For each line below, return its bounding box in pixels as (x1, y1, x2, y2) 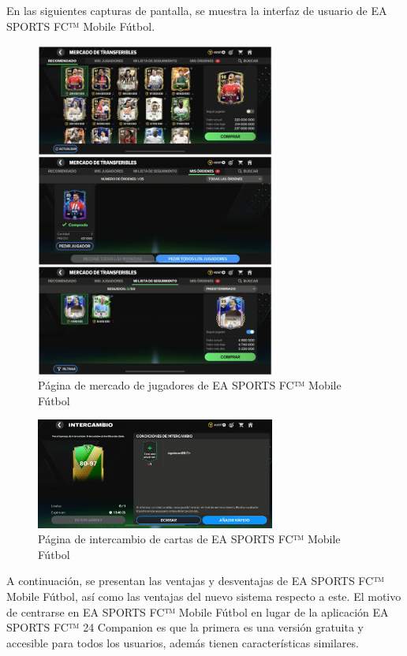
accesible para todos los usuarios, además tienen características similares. (6, 634, 359, 650)
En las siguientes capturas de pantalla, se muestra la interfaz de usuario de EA (6, 2, 387, 18)
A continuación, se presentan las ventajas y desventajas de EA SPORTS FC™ (6, 572, 384, 589)
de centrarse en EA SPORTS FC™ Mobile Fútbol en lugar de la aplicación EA (6, 603, 389, 620)
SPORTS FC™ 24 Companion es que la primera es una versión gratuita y (6, 619, 364, 635)
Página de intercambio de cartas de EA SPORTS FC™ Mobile (38, 531, 341, 547)
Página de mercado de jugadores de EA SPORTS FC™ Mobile (38, 377, 342, 393)
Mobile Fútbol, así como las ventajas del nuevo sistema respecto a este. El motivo (6, 587, 401, 604)
